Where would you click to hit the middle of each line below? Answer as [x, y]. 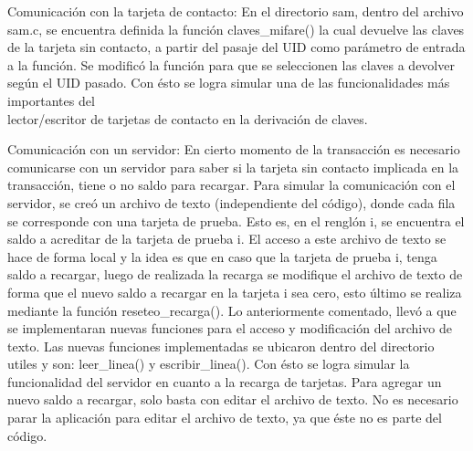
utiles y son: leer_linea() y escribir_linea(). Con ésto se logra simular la [209, 364]
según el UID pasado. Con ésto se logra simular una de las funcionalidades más [229, 83]
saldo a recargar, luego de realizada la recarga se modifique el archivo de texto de [235, 274]
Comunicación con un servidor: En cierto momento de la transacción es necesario [234, 149]
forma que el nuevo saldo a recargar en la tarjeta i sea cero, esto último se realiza [235, 292]
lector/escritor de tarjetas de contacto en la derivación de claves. [188, 118]
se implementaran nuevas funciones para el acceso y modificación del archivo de [230, 328]
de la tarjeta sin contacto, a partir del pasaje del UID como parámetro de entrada [236, 47]
